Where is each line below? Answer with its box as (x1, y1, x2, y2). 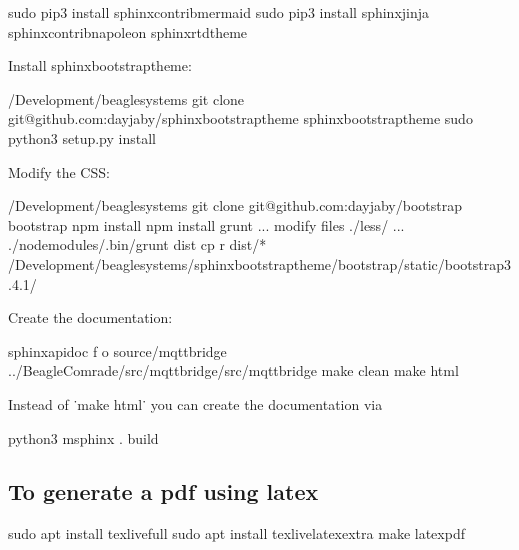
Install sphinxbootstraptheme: (8, 55, 192, 76)
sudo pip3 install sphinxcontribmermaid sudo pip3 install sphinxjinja (8, 2, 430, 22)
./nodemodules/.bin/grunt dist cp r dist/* (8, 234, 267, 255)
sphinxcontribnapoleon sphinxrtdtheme (8, 21, 248, 42)
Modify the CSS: (8, 161, 110, 182)
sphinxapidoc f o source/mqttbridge (8, 340, 227, 361)
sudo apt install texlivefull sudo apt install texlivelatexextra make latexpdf (8, 523, 465, 544)
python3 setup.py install (8, 127, 156, 148)
